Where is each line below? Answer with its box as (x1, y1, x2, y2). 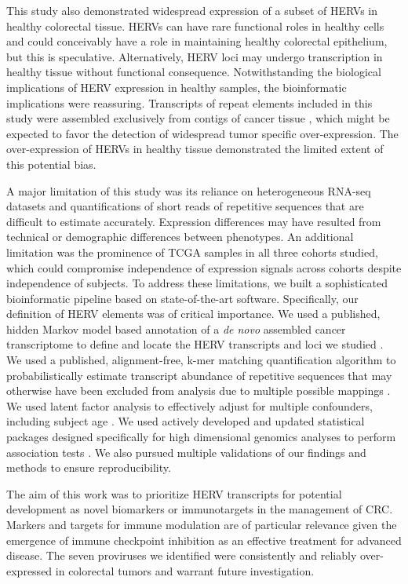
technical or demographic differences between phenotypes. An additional (6, 228, 354, 245)
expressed (6, 562, 53, 579)
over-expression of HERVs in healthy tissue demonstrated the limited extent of (6, 141, 384, 157)
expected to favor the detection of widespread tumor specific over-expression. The (6, 125, 399, 141)
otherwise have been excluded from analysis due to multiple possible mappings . (6, 382, 391, 399)
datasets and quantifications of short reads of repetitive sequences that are (6, 198, 364, 214)
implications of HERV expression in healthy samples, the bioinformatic (6, 78, 347, 95)
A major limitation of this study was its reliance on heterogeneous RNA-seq (6, 182, 371, 199)
